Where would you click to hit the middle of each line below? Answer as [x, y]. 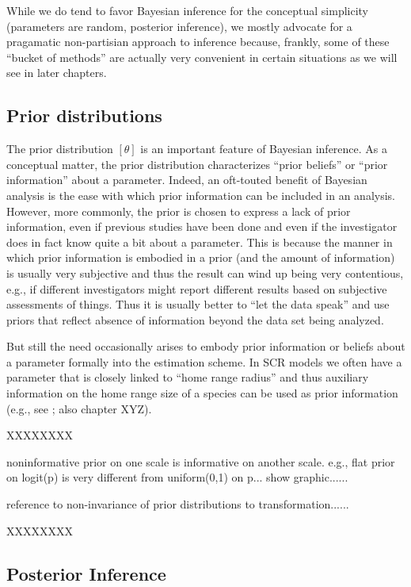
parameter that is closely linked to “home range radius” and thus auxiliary [188, 377]
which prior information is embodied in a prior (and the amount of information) [201, 257]
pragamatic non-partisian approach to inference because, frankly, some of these [198, 42]
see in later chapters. [57, 73]
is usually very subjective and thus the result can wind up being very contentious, [205, 272]
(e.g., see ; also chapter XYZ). [79, 408]
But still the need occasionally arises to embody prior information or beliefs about [206, 346]
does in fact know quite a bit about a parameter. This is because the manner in [200, 242]
